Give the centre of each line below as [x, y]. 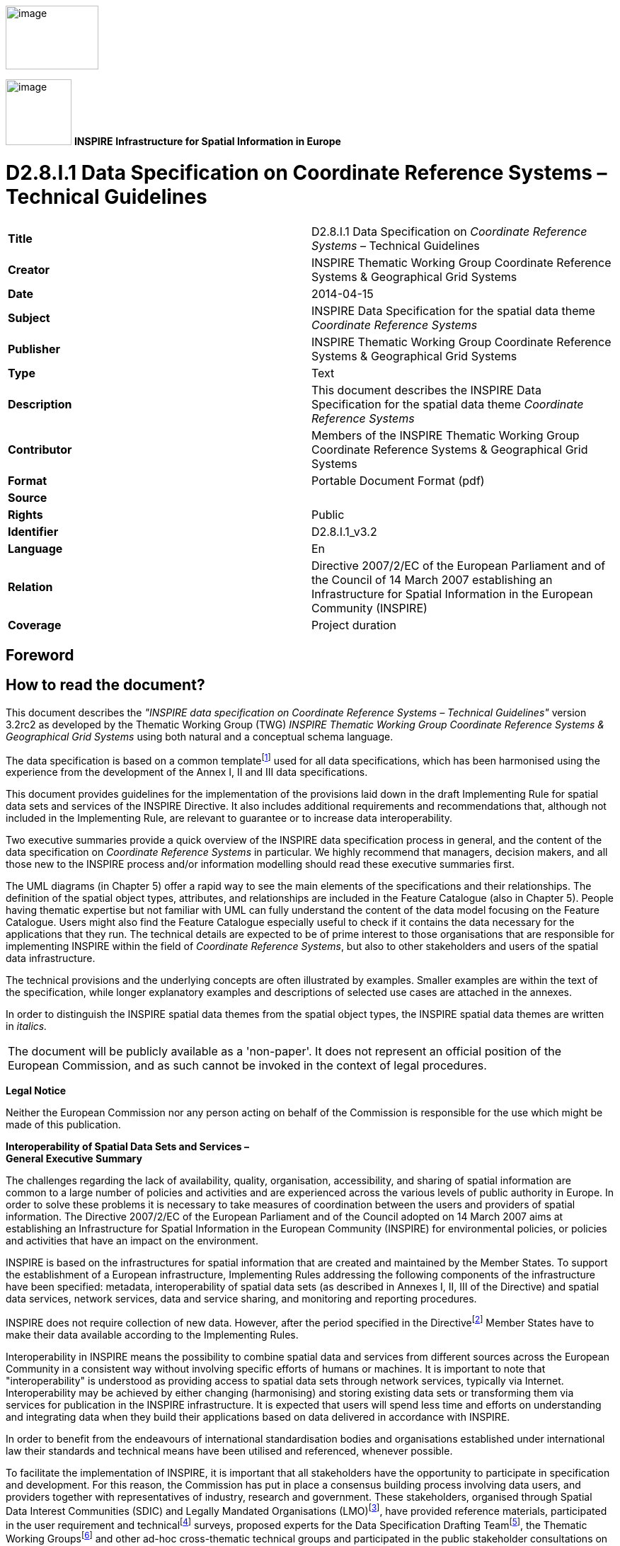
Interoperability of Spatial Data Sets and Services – [127, 1147]
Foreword [40, 655]
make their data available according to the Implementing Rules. [152, 1335]
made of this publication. [63, 1125]
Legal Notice [36, 1091]
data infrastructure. [51, 958]
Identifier [33, 531]
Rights [25, 514]
